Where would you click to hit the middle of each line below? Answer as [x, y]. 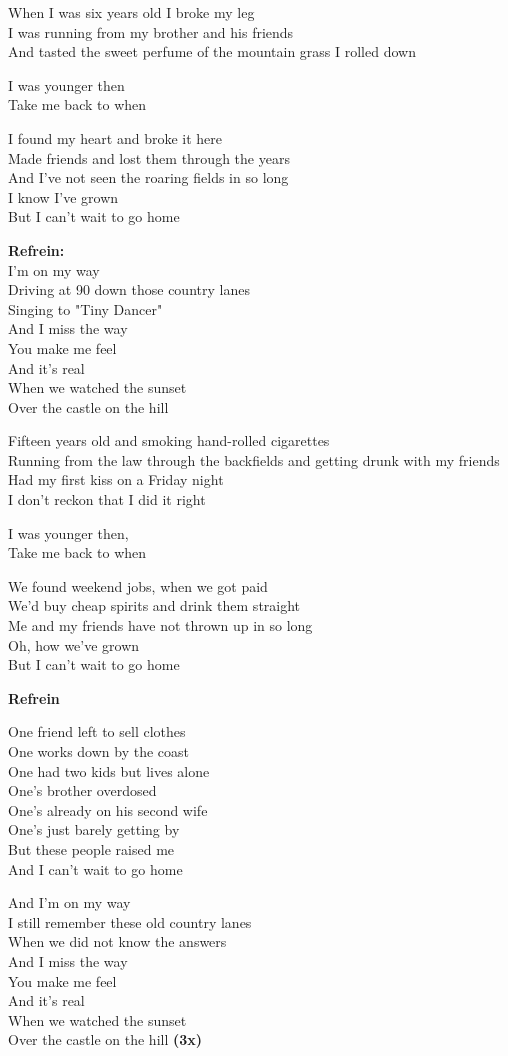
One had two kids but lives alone [109, 770]
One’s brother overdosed [82, 790]
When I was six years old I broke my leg [131, 12]
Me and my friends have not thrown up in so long [160, 625]
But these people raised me [91, 848]
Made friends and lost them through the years [149, 157]
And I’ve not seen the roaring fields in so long [148, 177]
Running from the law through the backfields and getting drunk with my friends [254, 459]
